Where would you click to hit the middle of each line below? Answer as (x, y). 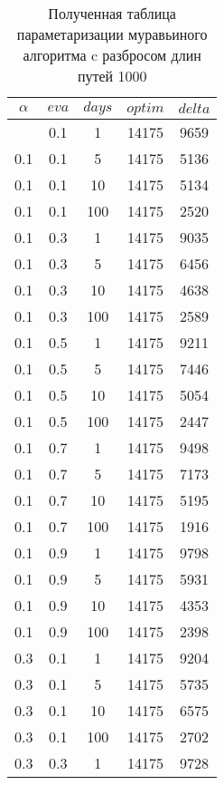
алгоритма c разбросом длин (112, 55)
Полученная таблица (112, 13)
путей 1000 (112, 76)
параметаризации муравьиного (112, 34)
